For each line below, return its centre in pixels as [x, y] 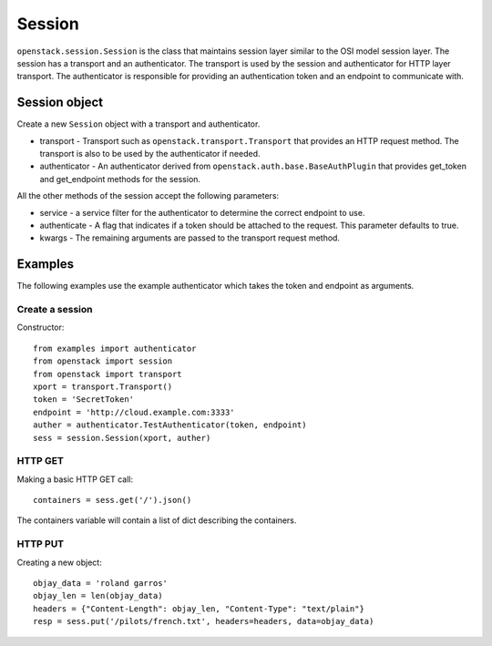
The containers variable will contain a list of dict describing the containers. [157, 520]
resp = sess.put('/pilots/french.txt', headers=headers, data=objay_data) [204, 621]
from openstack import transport [108, 374]
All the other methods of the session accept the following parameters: [148, 196]
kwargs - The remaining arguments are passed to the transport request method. [190, 238]
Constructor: [41, 327]
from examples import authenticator [115, 348]
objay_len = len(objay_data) [98, 596]
